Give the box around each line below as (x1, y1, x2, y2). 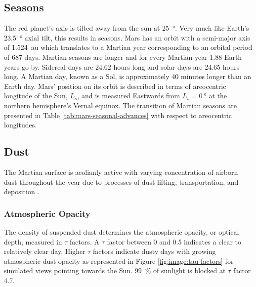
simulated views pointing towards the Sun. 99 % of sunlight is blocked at (4, 265, 226, 276)
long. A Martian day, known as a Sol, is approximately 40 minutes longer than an (4, 71, 252, 82)
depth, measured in (4, 236, 62, 246)
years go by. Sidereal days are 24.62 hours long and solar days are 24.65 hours (4, 61, 240, 72)
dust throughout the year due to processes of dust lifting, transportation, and (4, 176, 239, 187)
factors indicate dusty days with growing (93, 246, 216, 256)
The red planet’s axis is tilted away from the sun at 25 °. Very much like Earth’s (4, 23, 249, 33)
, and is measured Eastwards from (77, 90, 180, 101)
